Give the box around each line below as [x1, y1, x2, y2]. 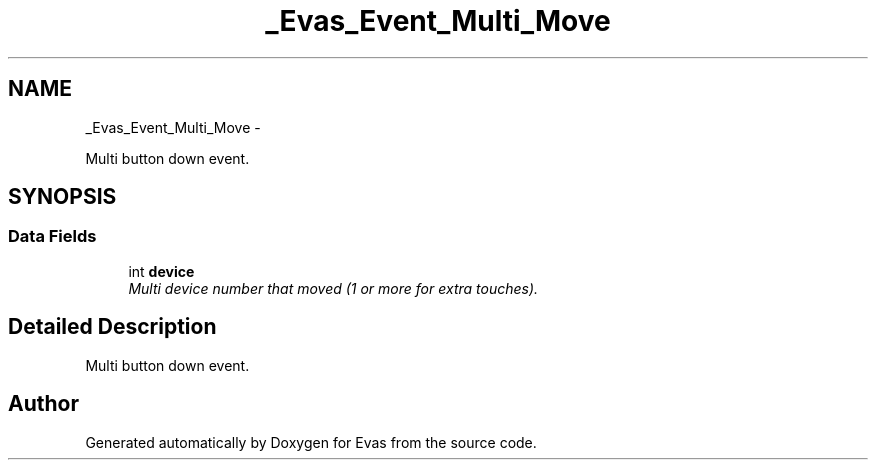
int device [128, 262, 195, 280]
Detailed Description [8, 314, 217, 340]
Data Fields [8, 226, 97, 247]
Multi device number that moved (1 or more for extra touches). [128, 279, 539, 297]
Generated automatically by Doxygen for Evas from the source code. [85, 433, 537, 451]
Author [8, 391, 79, 417]
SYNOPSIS [8, 184, 117, 210]
